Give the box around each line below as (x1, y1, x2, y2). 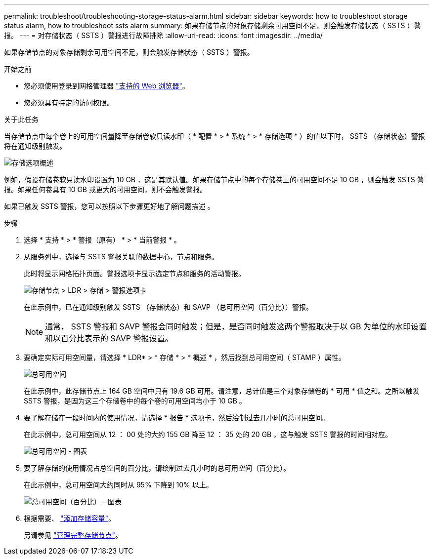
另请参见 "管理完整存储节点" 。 (24, 531, 122, 539)
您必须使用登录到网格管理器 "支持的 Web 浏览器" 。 (24, 81, 189, 90)
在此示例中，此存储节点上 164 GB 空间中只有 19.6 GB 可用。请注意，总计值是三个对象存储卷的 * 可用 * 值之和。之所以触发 (24, 387, 420, 395)
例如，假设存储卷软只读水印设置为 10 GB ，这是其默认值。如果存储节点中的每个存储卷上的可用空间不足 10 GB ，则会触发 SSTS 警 (4, 175, 424, 184)
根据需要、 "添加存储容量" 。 (24, 514, 115, 522)
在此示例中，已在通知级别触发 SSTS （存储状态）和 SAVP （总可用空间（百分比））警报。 (24, 303, 313, 311)
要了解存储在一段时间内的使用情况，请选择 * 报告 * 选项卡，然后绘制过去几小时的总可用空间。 (24, 413, 329, 422)
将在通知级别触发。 (4, 142, 66, 150)
